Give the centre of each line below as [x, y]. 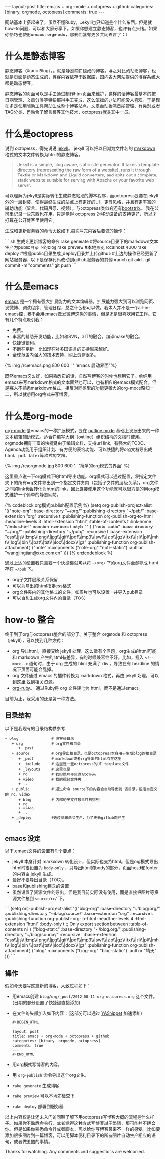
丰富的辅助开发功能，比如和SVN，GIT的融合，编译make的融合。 [77, 336]
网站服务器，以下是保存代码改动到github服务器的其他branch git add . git [78, 259]
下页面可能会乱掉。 [36, 669]
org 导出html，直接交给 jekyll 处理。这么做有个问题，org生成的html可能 [84, 651]
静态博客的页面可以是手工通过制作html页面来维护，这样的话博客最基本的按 [81, 93]
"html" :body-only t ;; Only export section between [77, 924]
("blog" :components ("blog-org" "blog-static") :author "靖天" [94, 951]
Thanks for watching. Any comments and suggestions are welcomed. [75, 1152]
